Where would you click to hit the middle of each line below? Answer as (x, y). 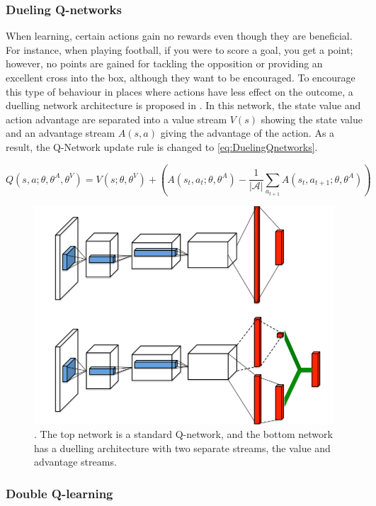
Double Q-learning (59, 493)
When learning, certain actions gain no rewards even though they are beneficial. (179, 36)
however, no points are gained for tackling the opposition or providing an (164, 63)
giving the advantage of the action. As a (247, 133)
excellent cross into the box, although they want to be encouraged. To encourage (181, 77)
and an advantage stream (61, 133)
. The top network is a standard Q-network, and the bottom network (183, 434)
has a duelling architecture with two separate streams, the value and (182, 448)
